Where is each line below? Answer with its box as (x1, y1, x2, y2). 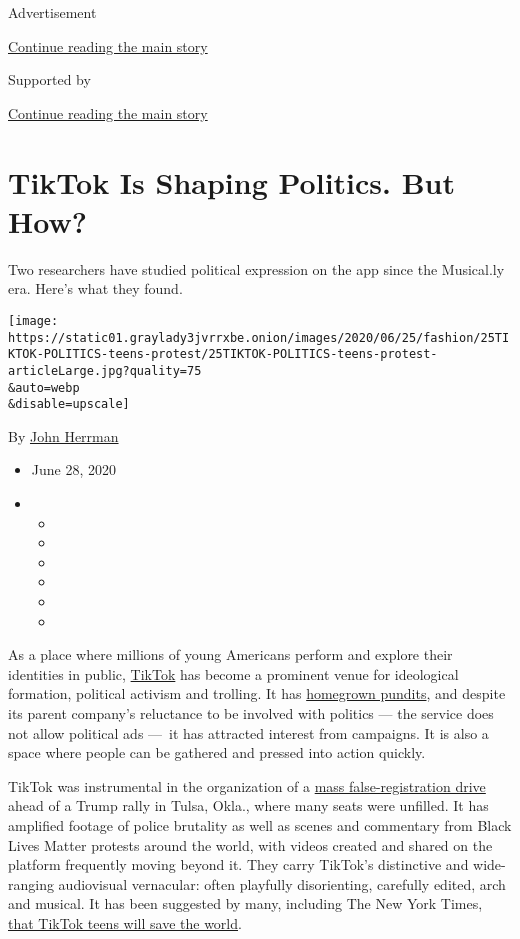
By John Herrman (8, 425, 119, 446)
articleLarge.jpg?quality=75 (8, 363, 202, 378)
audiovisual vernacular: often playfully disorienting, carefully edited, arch (58, 873, 506, 894)
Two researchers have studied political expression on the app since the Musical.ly (8, 258, 505, 279)
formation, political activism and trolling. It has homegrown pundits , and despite (8, 683, 506, 704)
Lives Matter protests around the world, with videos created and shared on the (8, 834, 493, 855)
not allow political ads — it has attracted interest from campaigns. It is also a (8, 722, 489, 743)
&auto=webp (8, 380, 80, 395)
